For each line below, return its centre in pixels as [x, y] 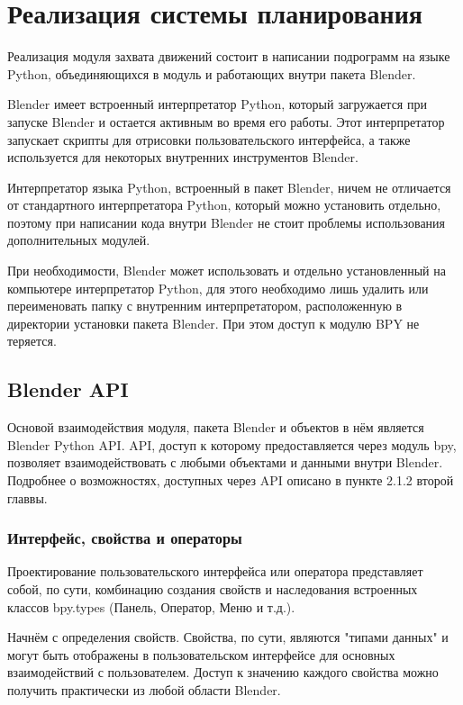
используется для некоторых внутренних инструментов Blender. [183, 157]
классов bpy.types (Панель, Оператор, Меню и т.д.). [151, 606]
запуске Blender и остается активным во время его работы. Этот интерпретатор [226, 121]
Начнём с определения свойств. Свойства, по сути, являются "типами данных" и [228, 637]
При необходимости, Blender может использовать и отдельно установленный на [227, 271]
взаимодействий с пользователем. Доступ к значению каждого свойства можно [223, 672]
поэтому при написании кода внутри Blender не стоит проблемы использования [227, 222]
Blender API [68, 389]
